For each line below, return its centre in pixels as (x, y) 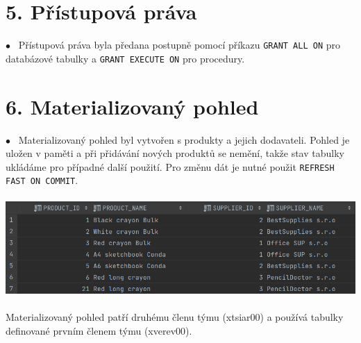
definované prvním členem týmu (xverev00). (99, 330)
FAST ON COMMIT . (42, 180)
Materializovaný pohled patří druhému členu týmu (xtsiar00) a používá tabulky (175, 316)
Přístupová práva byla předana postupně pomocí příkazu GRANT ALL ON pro (179, 45)
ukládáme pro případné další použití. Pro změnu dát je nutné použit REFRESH (170, 166)
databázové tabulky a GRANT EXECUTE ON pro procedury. (125, 58)
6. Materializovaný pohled (132, 106)
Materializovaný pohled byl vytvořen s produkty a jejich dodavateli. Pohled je (184, 139)
